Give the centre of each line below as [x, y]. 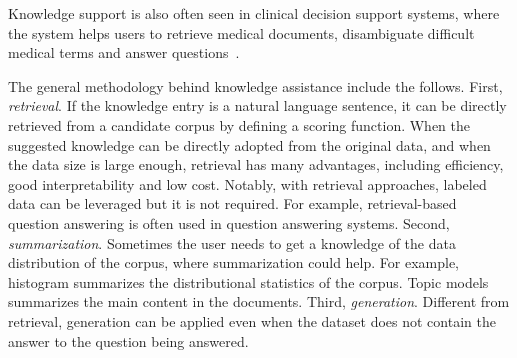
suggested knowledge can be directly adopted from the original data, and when [249, 144]
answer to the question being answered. [128, 340]
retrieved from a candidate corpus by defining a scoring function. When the [239, 124]
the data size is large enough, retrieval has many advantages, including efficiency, [256, 164]
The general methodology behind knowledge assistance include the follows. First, [255, 85]
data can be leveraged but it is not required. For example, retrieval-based [232, 203]
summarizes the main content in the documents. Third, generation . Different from [259, 301]
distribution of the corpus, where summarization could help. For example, [233, 262]
